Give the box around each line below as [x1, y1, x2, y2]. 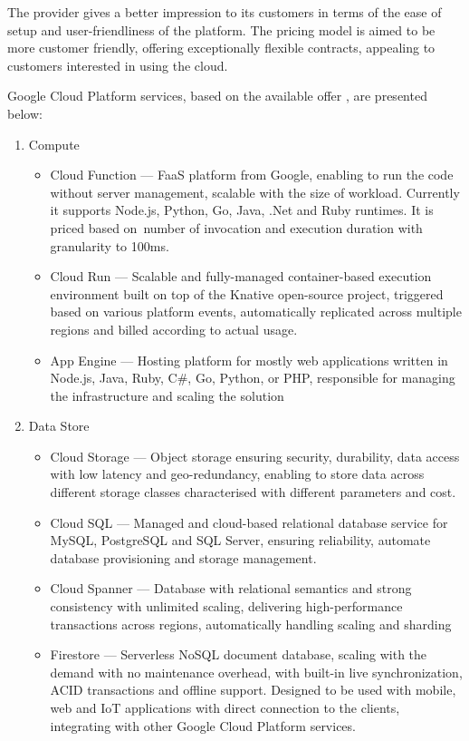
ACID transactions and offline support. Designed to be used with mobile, [50, 680, 456, 699]
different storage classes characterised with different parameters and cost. [50, 483, 456, 502]
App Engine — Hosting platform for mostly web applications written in [50, 350, 448, 369]
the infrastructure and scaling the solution [50, 385, 284, 405]
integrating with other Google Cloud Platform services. [50, 716, 356, 735]
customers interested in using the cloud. [7, 55, 228, 74]
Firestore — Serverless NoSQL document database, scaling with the [50, 645, 427, 664]
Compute [28, 134, 80, 153]
